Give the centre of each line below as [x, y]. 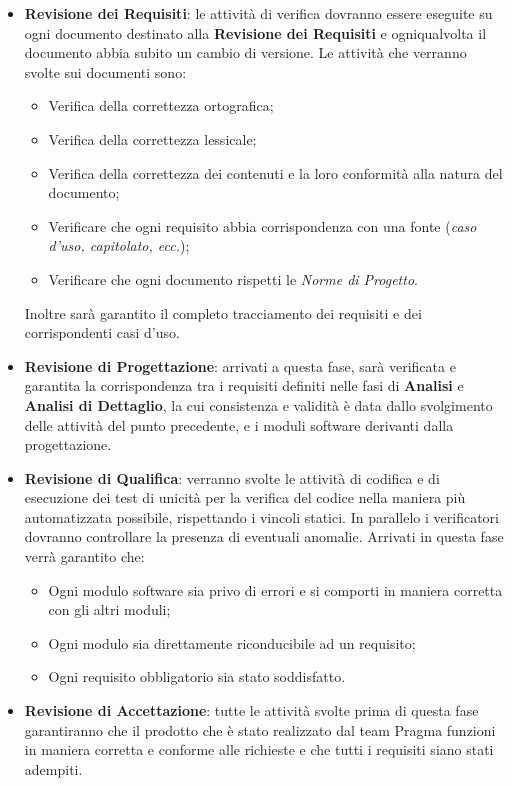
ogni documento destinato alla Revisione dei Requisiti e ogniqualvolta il [255, 32]
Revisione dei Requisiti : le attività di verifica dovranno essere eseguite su [258, 13]
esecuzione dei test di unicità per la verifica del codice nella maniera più [245, 497]
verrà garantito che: [84, 556]
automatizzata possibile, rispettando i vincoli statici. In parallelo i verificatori [261, 516]
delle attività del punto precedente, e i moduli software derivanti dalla [239, 424]
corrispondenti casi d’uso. [102, 332]
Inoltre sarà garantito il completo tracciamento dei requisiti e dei [223, 312]
